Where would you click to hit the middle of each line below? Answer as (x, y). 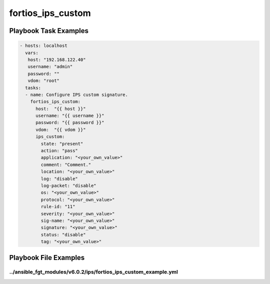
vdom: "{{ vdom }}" (61, 129)
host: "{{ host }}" (61, 108)
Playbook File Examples (47, 257)
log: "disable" (59, 178)
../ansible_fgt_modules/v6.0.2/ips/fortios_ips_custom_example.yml (94, 272)
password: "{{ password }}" (70, 123)
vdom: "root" (44, 81)
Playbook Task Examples (49, 31)
